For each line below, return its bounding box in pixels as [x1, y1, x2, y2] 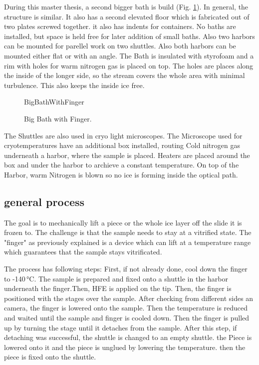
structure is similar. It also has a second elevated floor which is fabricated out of [4, 11, 250, 21]
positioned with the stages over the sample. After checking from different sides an [4, 292, 254, 303]
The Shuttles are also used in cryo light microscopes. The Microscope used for [4, 130, 243, 140]
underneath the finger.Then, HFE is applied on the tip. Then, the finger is [4, 283, 232, 293]
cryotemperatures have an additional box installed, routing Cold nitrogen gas [4, 140, 240, 150]
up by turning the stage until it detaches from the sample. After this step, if [4, 322, 237, 332]
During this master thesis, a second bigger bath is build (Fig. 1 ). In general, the [4, 1, 249, 11]
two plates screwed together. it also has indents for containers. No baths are [4, 21, 236, 31]
